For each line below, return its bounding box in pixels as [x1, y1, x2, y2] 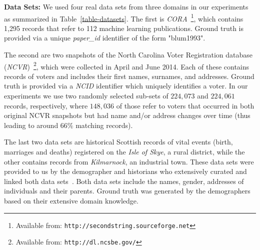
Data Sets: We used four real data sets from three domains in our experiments [4, 1, 248, 11]
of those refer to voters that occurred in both [116, 100, 254, 110]
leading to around [4, 119, 58, 130]
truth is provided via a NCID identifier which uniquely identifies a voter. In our [4, 80, 248, 91]
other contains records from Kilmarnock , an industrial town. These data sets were [4, 156, 254, 166]
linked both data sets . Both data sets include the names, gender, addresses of [4, 175, 244, 186]
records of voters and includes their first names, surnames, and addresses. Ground [4, 70, 254, 81]
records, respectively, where [4, 100, 88, 110]
